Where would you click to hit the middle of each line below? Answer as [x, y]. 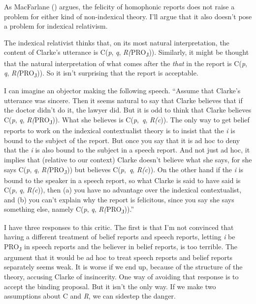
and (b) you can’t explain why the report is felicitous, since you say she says [119, 199]
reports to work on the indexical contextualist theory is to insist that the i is [120, 131]
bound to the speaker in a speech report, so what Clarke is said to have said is [122, 180]
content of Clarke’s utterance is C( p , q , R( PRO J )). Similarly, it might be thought [127, 53]
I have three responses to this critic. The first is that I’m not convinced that [119, 227]
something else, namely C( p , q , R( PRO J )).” [69, 210]
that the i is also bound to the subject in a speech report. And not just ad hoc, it [127, 150]
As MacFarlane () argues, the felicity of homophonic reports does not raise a [119, 6]
